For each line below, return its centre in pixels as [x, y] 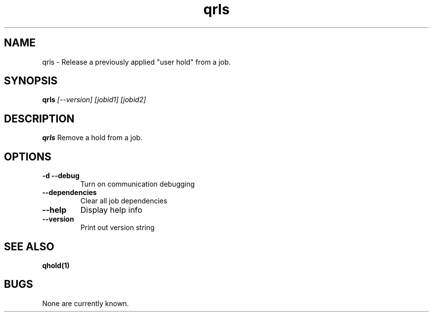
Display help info [111, 210]
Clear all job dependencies [124, 201]
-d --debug [61, 176]
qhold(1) [56, 265]
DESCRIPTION [39, 118]
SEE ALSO [29, 246]
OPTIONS [28, 157]
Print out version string [117, 228]
